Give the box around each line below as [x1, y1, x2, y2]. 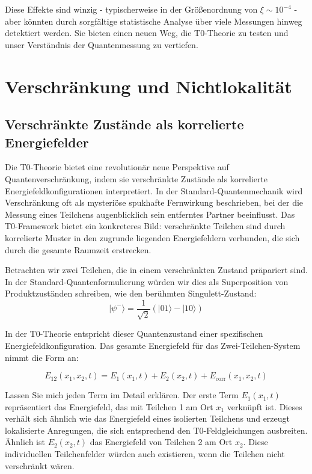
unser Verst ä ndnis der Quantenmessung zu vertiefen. [5, 38, 198, 51]
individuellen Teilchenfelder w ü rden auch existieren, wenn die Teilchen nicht [5, 448, 285, 460]
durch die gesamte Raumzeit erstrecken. [5, 243, 151, 256]
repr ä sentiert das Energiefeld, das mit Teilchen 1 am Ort [5, 400, 213, 413]
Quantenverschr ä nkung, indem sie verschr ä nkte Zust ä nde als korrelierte [5, 172, 268, 185]
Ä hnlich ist [5, 436, 45, 448]
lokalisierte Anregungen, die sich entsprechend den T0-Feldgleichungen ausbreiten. [5, 423, 308, 436]
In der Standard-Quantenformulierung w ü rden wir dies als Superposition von [5, 275, 289, 288]
